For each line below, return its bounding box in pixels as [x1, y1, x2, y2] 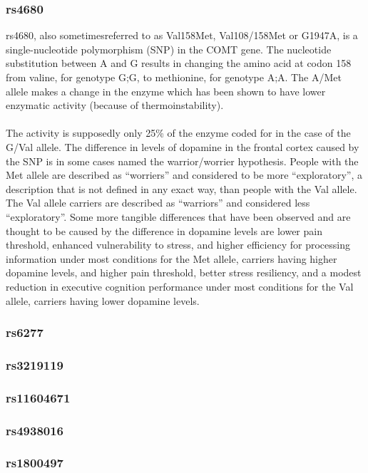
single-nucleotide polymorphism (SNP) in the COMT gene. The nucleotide [6, 41, 332, 56]
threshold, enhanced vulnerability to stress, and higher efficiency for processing [6, 237, 350, 252]
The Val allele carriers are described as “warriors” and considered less [6, 195, 310, 210]
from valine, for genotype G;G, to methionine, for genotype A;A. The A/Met [6, 70, 342, 84]
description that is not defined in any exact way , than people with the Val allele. [6, 181, 357, 196]
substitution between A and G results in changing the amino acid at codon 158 [6, 56, 352, 71]
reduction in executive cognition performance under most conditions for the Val [6, 279, 354, 293]
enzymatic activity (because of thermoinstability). [6, 98, 224, 113]
